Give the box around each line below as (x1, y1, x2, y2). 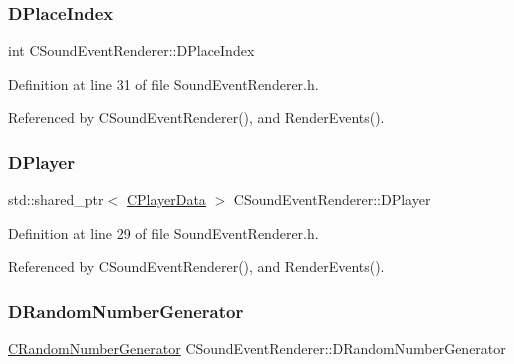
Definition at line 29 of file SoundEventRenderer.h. (8, 222, 319, 243)
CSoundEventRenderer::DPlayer (233, 189, 431, 210)
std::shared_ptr (8, 189, 104, 210)
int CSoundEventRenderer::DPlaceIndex (8, 40, 255, 61)
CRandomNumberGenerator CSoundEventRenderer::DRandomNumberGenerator (8, 338, 506, 359)
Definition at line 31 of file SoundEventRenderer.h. (8, 73, 319, 94)
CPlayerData (126, 189, 206, 210)
